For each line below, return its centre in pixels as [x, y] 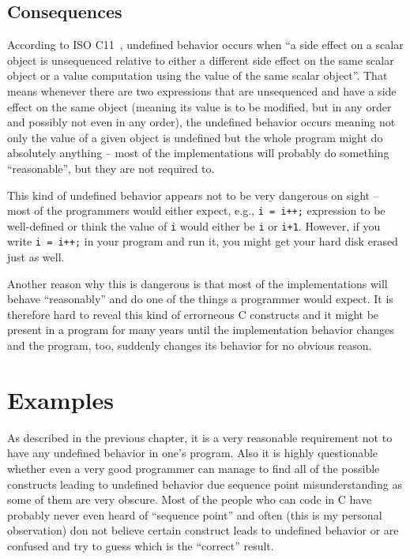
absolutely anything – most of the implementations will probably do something [198, 153]
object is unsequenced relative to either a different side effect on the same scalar [201, 60]
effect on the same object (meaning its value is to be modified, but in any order [199, 106]
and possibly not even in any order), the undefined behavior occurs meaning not [201, 122]
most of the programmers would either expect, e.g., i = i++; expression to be [196, 210]
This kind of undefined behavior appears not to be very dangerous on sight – [193, 195]
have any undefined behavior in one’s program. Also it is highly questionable [193, 453]
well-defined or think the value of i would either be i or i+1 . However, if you [194, 225]
